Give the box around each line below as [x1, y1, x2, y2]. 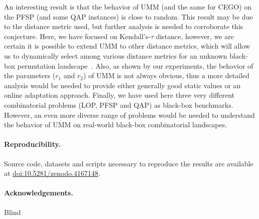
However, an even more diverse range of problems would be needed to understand [4, 109, 255, 120]
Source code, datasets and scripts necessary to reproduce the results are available [4, 158, 253, 168]
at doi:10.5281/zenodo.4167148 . [4, 168, 100, 178]
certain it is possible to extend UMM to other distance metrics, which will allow [4, 41, 250, 51]
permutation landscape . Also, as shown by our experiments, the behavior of [17, 60, 253, 71]
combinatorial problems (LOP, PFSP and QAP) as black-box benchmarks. [4, 99, 233, 110]
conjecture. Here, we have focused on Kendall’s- [4, 31, 151, 41]
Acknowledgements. [4, 187, 73, 198]
